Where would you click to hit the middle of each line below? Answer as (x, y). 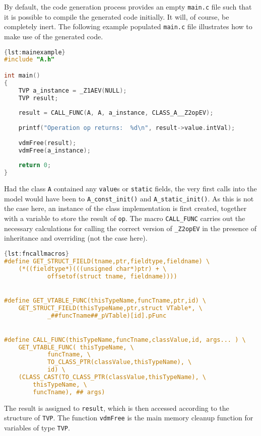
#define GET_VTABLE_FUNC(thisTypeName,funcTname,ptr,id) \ (105, 300)
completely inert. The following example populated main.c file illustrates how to (128, 26)
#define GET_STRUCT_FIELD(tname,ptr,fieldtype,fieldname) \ (107, 261)
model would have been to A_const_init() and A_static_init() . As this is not (129, 198)
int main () (22, 75)
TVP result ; (38, 98)
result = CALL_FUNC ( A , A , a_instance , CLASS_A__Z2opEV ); (116, 113)
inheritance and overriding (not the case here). (76, 238)
